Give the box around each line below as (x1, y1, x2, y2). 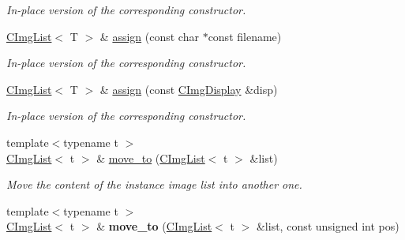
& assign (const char (99, 28, 199, 44)
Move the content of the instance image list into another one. (6, 176, 302, 193)
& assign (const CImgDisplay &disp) (99, 81, 278, 97)
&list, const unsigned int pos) (256, 218, 399, 234)
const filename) (208, 28, 282, 44)
